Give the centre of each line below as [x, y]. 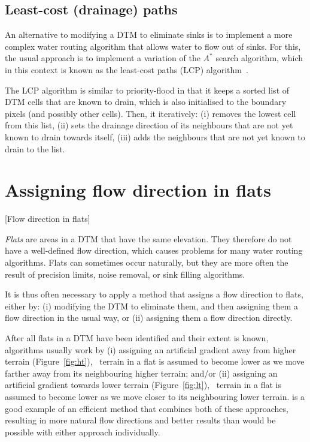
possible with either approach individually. [83, 432]
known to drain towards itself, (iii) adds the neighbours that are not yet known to [155, 136]
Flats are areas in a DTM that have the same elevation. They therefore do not [148, 238]
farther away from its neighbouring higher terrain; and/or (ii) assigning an [141, 373]
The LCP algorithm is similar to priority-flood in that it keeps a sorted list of [147, 90]
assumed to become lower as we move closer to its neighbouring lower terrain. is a [155, 396]
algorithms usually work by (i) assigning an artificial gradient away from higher [151, 349]
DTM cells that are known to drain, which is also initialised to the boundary [146, 102]
